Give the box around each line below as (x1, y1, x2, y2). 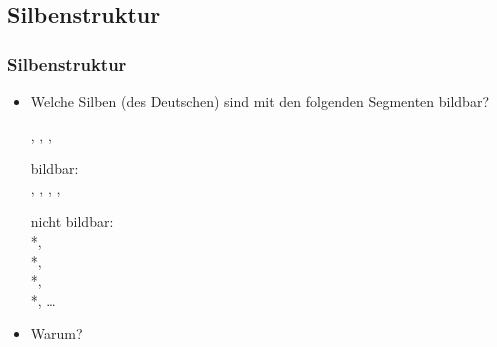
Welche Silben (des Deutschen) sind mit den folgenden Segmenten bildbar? (30, 91, 490, 111)
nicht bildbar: (30, 211, 114, 232)
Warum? (30, 323, 83, 344)
